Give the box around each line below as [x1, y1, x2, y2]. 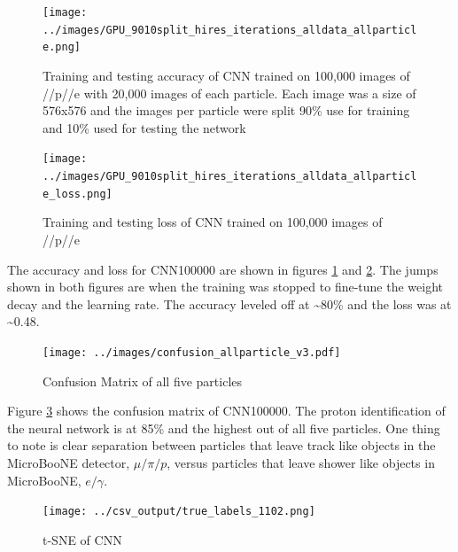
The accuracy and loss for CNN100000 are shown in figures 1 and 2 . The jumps [7, 260, 439, 278]
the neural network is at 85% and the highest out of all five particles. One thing [7, 418, 440, 437]
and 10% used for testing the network [43, 118, 246, 136]
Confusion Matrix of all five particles [43, 371, 243, 390]
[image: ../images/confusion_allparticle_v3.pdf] [43, 346, 341, 359]
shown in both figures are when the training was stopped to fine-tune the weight [7, 277, 443, 296]
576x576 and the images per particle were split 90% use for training [43, 101, 410, 120]
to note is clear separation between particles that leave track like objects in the [7, 436, 436, 455]
